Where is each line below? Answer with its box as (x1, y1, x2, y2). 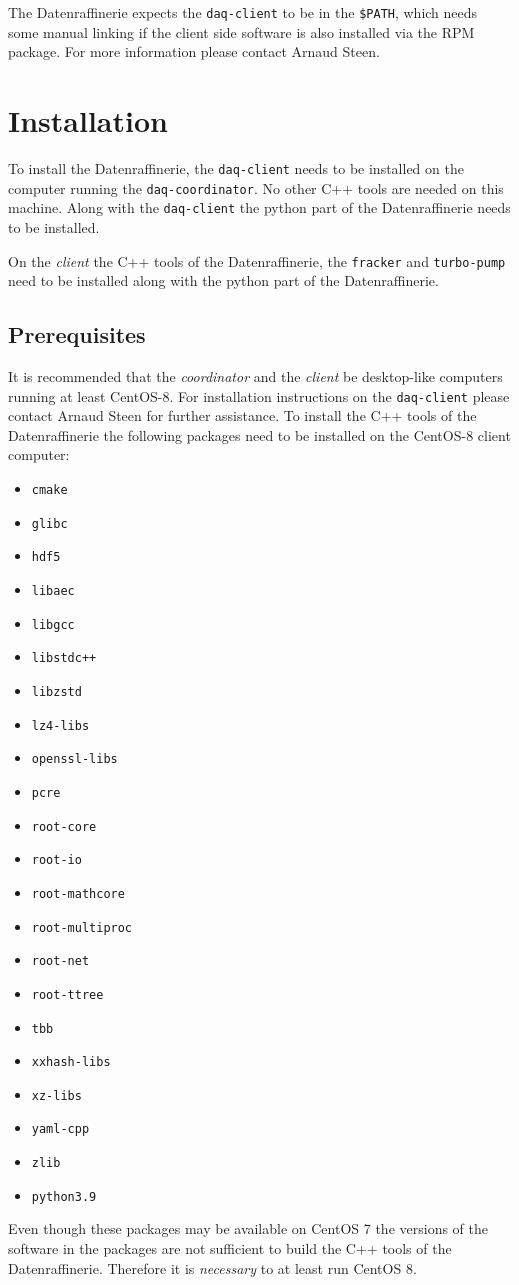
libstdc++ (31, 651, 97, 666)
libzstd (31, 684, 82, 699)
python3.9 (31, 1189, 97, 1204)
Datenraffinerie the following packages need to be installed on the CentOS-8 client (8, 424, 511, 445)
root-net (31, 954, 90, 969)
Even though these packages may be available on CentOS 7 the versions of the (8, 1218, 489, 1239)
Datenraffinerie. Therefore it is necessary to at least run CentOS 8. (8, 1257, 417, 1278)
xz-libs (31, 1088, 82, 1103)
